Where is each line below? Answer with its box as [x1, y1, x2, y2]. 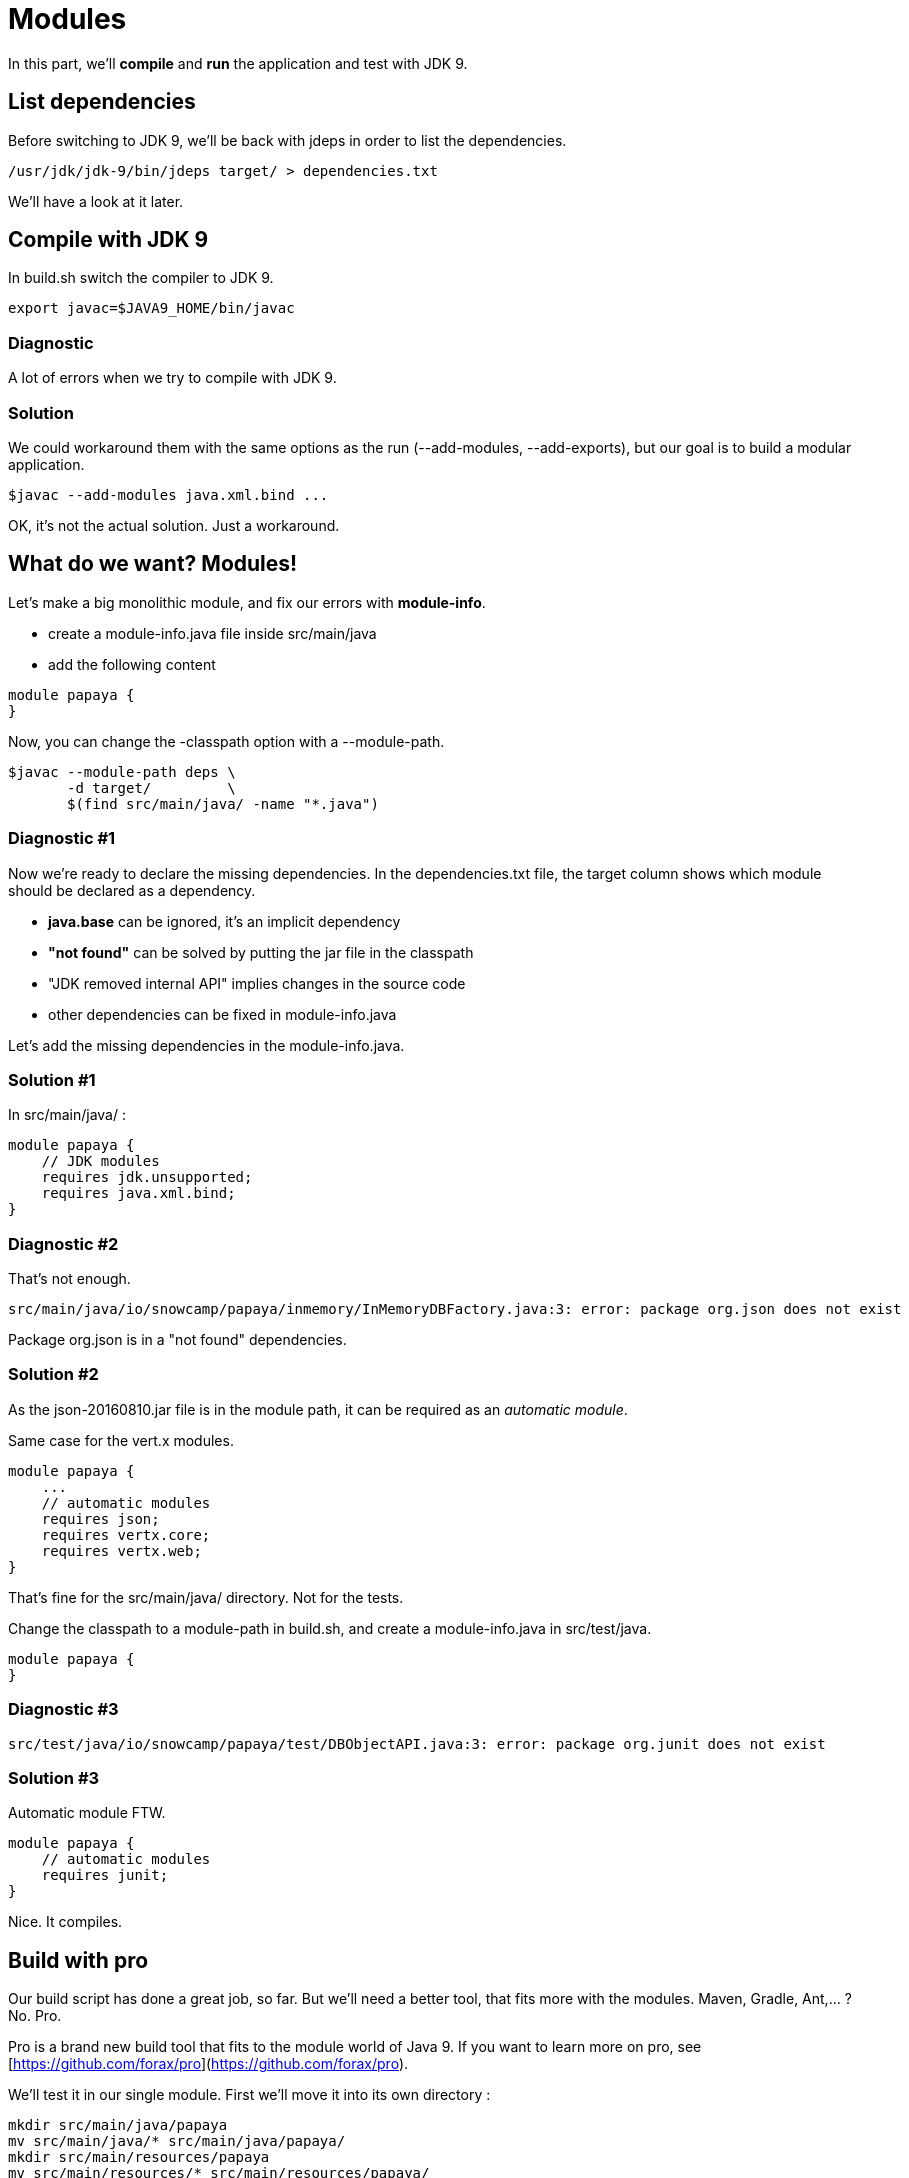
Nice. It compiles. [8, 1913, 123, 1931]
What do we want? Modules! [8, 551, 298, 577]
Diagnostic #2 [8, 1233, 119, 1254]
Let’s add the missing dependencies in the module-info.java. [8, 1036, 405, 1054]
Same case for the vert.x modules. [8, 1431, 234, 1449]
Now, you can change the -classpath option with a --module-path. [8, 732, 445, 750]
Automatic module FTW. [8, 1804, 166, 1822]
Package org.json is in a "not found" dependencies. [8, 1331, 347, 1349]
